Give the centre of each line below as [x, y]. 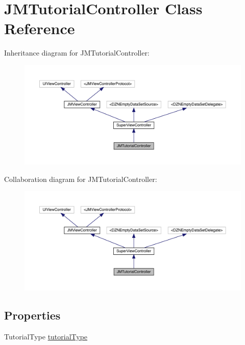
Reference [40, 28]
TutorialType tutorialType [46, 336]
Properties [32, 315]
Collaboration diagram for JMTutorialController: [81, 179]
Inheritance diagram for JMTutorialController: [77, 53]
